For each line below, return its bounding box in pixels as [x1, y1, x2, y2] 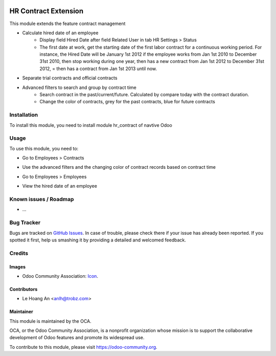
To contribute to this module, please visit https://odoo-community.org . [9, 344, 158, 350]
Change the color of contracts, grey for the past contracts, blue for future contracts [39, 99, 216, 105]
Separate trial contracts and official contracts [22, 75, 118, 81]
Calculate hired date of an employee [22, 30, 99, 36]
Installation [9, 112, 38, 119]
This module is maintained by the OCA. [9, 318, 91, 324]
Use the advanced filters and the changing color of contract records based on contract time [22, 164, 216, 170]
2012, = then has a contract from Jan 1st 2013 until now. [39, 65, 157, 72]
